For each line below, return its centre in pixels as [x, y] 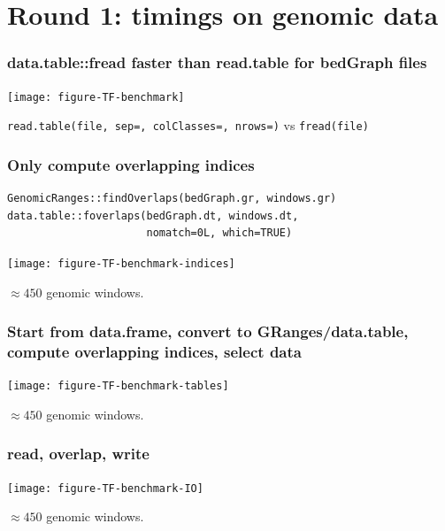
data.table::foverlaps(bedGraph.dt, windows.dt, [153, 215]
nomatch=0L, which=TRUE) [219, 233]
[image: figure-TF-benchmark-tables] [118, 386]
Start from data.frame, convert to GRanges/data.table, [208, 331]
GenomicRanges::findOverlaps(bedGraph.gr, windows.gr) [172, 199]
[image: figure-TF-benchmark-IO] [105, 488]
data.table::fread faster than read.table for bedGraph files [217, 62]
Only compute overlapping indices [131, 164]
